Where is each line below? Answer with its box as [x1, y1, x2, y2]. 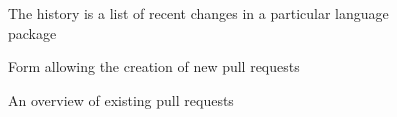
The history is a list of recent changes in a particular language [8, 3, 389, 23]
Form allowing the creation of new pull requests [8, 56, 300, 77]
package [8, 22, 57, 43]
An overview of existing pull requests [8, 89, 234, 110]
